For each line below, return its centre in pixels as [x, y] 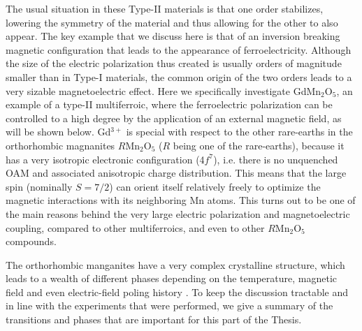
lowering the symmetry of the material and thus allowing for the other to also [172, 22]
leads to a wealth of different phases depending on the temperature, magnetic [171, 278]
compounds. [31, 241]
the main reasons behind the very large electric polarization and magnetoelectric [178, 213]
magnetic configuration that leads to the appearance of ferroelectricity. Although [179, 49]
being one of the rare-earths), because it [259, 145]
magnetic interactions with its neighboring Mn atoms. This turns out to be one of [181, 200]
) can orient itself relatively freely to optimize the [215, 186]
